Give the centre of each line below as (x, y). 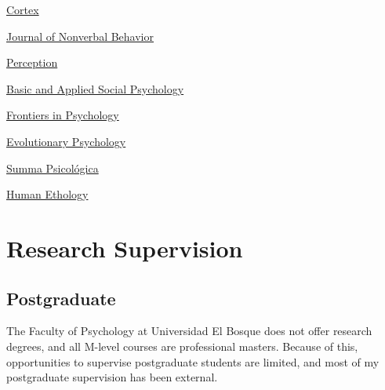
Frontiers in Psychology (63, 115)
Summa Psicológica (53, 168)
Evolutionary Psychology (66, 141)
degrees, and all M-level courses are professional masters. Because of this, (182, 346)
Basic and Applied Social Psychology (95, 88)
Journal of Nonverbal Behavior (80, 36)
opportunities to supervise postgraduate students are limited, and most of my (193, 361)
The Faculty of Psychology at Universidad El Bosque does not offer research (189, 331)
